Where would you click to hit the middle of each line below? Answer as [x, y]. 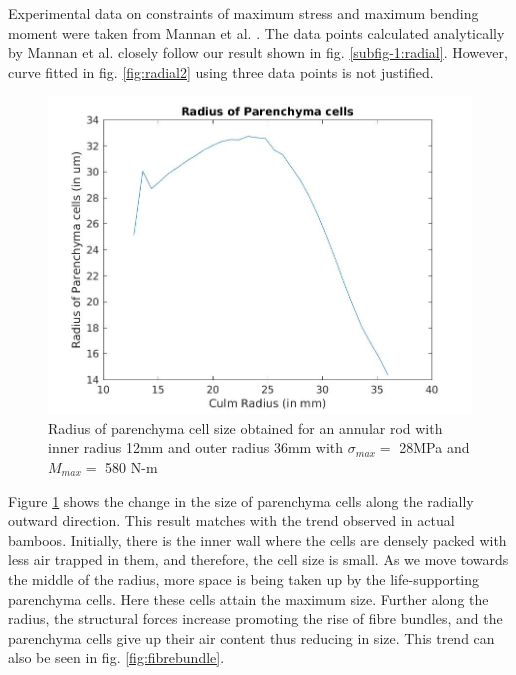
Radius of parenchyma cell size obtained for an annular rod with [245, 427]
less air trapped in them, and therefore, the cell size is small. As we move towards [258, 559]
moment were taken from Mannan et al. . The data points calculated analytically [256, 32]
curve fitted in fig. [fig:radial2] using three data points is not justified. [221, 71]
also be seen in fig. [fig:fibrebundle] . [116, 657]
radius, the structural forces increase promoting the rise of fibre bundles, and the [255, 618]
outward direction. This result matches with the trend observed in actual [231, 520]
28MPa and [434, 447]
